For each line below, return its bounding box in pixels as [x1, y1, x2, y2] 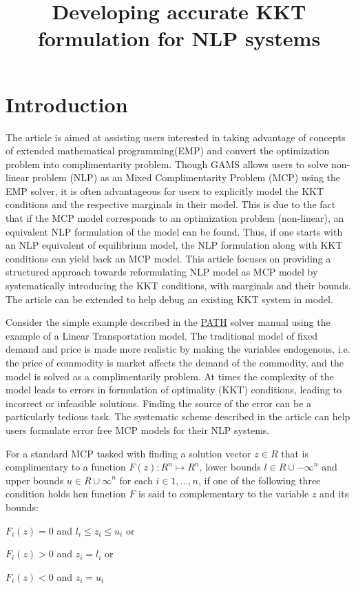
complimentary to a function [6, 459, 126, 474]
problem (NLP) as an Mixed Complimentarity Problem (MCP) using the [32, 170, 341, 185]
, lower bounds [199, 459, 261, 474]
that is [281, 446, 308, 460]
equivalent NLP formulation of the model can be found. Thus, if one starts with [6, 224, 343, 238]
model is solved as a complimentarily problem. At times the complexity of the [6, 369, 334, 383]
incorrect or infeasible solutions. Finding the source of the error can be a [6, 395, 312, 410]
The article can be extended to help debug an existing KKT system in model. [6, 291, 333, 306]
